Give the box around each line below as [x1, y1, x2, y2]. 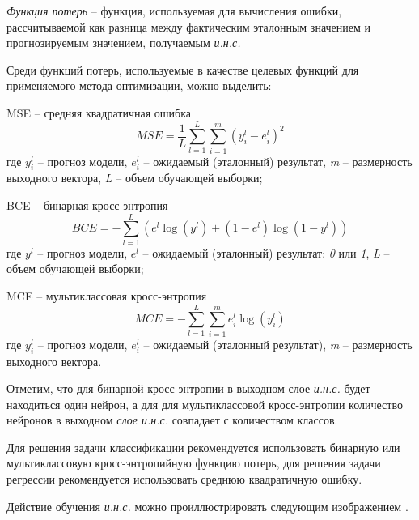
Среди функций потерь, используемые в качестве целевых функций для [6, 61, 359, 78]
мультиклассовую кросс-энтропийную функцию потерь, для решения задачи [6, 454, 381, 471]
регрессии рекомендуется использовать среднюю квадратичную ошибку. [6, 471, 362, 488]
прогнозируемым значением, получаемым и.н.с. [6, 34, 241, 51]
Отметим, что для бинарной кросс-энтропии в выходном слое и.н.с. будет [6, 380, 370, 397]
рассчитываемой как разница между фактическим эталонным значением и [6, 18, 371, 35]
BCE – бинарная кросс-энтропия [6, 197, 168, 214]
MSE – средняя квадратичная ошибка [6, 104, 191, 121]
